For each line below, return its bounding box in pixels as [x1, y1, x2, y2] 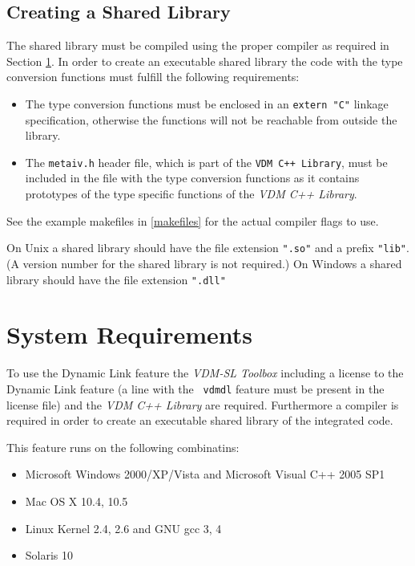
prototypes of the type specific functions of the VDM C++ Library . [25, 185, 357, 202]
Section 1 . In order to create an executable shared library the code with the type [6, 52, 403, 69]
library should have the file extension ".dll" [6, 271, 226, 287]
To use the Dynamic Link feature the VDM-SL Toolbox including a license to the [6, 364, 404, 381]
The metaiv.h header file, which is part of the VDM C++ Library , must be [25, 153, 388, 170]
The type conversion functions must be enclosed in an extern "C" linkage [25, 95, 389, 112]
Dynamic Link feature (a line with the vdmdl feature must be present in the [6, 380, 385, 397]
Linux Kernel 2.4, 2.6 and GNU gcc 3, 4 [25, 519, 222, 536]
